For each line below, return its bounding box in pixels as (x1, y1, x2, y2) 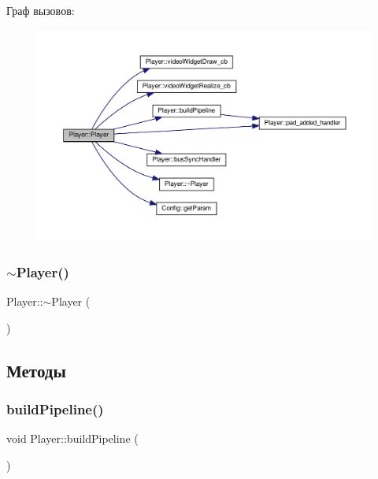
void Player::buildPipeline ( (6, 430, 139, 447)
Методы (6, 358, 66, 382)
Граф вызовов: (6, 2, 75, 18)
